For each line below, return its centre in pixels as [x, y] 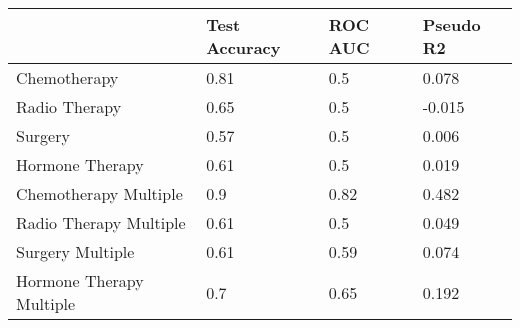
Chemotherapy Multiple [99, 193]
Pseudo [451, 24]
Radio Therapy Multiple [101, 222]
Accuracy [243, 47]
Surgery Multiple [75, 251]
